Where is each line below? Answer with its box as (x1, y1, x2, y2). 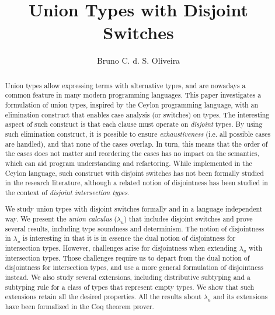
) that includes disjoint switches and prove (124, 214, 253, 224)
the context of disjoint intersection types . (5, 187, 130, 197)
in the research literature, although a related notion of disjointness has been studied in (5, 178, 268, 188)
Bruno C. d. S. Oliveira (96, 54, 180, 67)
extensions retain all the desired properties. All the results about (5, 292, 201, 302)
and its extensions (213, 292, 268, 302)
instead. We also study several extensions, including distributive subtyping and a (5, 272, 250, 282)
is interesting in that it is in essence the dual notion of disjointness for (23, 233, 236, 243)
